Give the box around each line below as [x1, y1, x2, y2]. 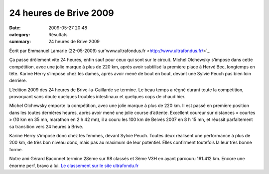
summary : [9, 39, 31, 45]
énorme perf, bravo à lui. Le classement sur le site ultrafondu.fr [9, 163, 139, 169]
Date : [9, 25, 21, 31]
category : [9, 31, 30, 37]
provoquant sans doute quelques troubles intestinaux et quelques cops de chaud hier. [9, 94, 186, 100]
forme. [9, 146, 23, 152]
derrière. [9, 77, 27, 84]
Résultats [48, 31, 68, 37]
